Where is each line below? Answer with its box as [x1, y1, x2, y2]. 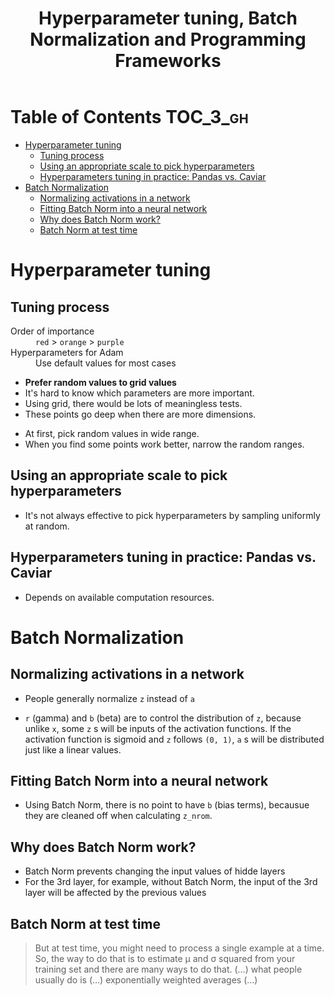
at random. [24, 520, 70, 532]
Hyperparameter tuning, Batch [38, 7, 298, 30]
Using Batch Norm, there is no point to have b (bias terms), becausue [24, 799, 310, 811]
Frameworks [114, 50, 222, 72]
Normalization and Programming [29, 28, 307, 51]
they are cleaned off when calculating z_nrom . [24, 810, 213, 822]
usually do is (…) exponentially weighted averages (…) [34, 974, 258, 986]
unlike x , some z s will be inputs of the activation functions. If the [24, 722, 292, 734]
